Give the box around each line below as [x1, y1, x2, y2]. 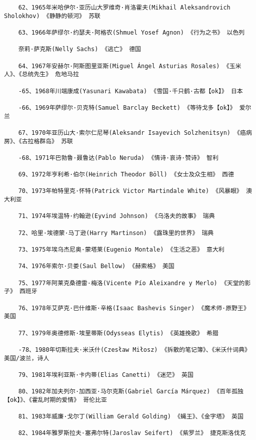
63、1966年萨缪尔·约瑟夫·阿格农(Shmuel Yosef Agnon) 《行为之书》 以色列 [18, 29, 245, 36]
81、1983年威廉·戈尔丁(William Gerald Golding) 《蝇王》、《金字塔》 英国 [18, 413, 243, 420]
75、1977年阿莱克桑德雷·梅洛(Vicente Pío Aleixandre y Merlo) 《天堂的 [18, 279, 245, 287]
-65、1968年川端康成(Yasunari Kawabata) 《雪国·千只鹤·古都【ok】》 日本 [18, 87, 243, 95]
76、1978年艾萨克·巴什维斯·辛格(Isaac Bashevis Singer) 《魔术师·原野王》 [18, 304, 249, 312]
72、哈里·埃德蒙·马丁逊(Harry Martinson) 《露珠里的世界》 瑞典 [18, 229, 214, 237]
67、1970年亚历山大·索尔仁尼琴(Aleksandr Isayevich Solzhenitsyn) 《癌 [18, 129, 246, 136]
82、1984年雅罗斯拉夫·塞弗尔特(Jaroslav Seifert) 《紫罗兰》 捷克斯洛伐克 [18, 429, 246, 437]
